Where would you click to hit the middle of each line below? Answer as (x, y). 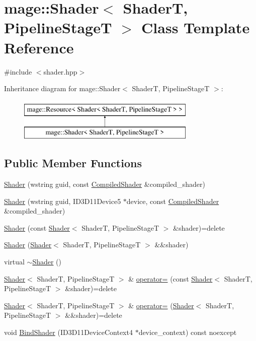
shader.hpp (60, 71)
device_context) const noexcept (188, 332)
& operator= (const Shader (170, 278)
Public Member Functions (73, 163)
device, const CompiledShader (173, 201)
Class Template (196, 27)
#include (18, 71)
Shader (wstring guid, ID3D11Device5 (63, 201)
